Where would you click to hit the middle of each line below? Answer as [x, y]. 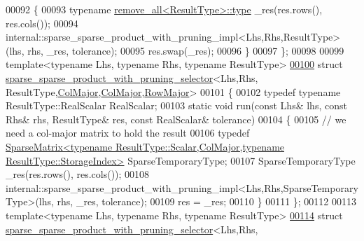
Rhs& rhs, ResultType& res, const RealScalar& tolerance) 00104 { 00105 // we [176, 119]
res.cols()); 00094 [42, 23]
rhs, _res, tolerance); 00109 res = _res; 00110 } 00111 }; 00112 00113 [207, 201]
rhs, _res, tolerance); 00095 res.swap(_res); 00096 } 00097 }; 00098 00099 [186, 50]
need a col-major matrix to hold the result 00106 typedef [128, 133]
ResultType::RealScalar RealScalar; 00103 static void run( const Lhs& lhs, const [176, 105]
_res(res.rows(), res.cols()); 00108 [78, 174]
